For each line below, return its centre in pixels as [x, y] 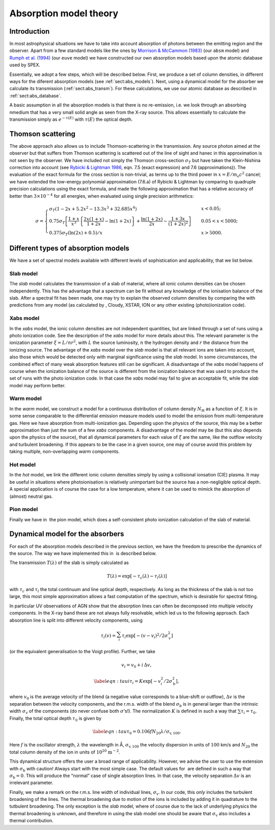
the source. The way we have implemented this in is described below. [83, 553]
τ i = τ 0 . [249, 712]
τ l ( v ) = [108, 636]
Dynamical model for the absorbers [67, 534]
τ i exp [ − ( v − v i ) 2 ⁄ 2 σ [145, 636]
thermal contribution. [31, 821]
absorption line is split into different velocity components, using [76, 620]
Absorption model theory [64, 13]
